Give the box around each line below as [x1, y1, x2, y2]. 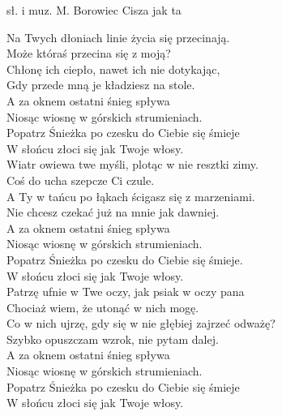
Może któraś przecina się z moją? [6, 45, 171, 62]
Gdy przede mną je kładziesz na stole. [6, 76, 195, 93]
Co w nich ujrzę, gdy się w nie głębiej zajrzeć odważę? [6, 315, 276, 332]
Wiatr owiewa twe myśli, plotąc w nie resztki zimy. [6, 156, 258, 173]
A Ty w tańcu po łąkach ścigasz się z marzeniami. [6, 187, 255, 204]
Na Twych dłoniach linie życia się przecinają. [6, 28, 230, 45]
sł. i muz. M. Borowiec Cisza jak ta [6, 2, 182, 18]
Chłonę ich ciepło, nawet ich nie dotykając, [6, 60, 220, 77]
